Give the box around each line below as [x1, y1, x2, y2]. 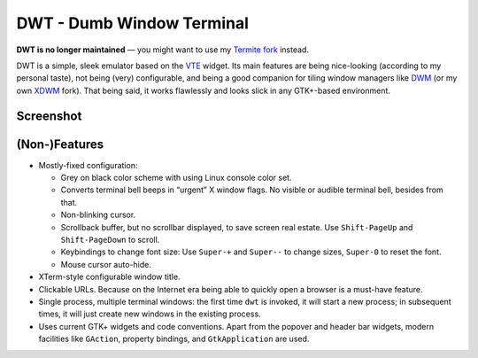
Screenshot [16, 108, 82, 123]
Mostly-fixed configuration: [38, 160, 138, 170]
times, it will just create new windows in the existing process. [38, 308, 261, 319]
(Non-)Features [16, 136, 104, 152]
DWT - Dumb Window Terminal [16, 13, 250, 33]
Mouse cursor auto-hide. [60, 259, 152, 269]
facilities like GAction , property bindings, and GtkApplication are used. [38, 333, 310, 345]
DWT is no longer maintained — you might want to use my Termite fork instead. [16, 44, 310, 55]
